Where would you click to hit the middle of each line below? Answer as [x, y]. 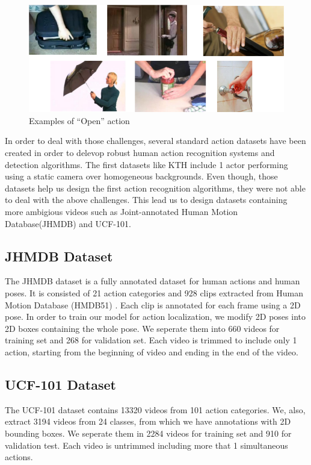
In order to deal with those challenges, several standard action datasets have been [155, 141]
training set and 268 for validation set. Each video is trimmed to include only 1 [151, 340]
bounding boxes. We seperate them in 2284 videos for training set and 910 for [148, 433]
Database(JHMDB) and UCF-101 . [68, 223]
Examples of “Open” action [79, 120]
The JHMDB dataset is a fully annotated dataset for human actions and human [152, 281]
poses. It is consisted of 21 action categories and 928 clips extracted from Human [154, 293]
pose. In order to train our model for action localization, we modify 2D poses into [155, 317]
